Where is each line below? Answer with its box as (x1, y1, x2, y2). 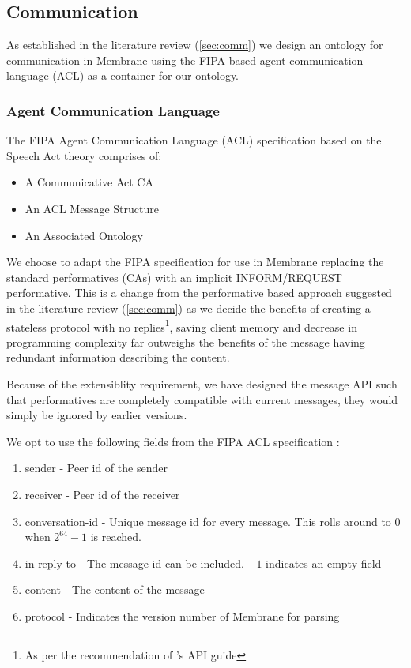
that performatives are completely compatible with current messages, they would (6, 391, 398, 407)
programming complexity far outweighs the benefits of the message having (6, 333, 365, 350)
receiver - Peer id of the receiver (25, 486, 180, 502)
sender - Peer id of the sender (25, 460, 168, 476)
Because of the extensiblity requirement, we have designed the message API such (6, 375, 398, 392)
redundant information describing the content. (6, 349, 230, 366)
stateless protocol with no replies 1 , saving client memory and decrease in (6, 316, 357, 335)
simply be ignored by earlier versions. (6, 407, 187, 423)
